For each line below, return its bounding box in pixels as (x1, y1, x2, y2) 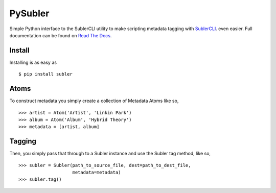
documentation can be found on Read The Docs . (9, 32, 112, 38)
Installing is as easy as (9, 59, 57, 65)
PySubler (9, 8, 50, 19)
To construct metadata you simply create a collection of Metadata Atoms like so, (9, 98, 179, 104)
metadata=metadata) (72, 170, 121, 175)
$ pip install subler (18, 71, 73, 77)
